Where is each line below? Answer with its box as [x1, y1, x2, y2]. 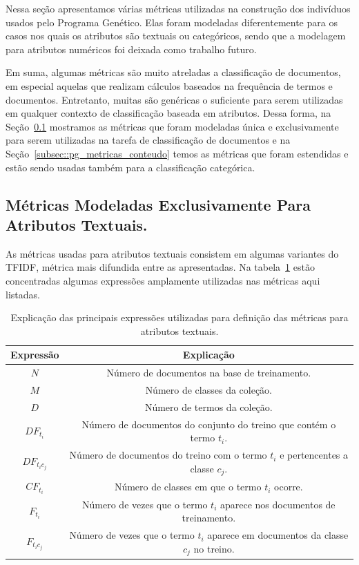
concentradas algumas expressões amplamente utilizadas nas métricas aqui [6, 273, 320, 287]
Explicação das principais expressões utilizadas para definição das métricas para [10, 310, 349, 325]
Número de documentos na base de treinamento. [106, 365, 311, 380]
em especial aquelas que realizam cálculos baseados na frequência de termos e [6, 78, 333, 93]
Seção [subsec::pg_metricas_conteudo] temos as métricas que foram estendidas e [6, 146, 349, 160]
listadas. [6, 287, 40, 301]
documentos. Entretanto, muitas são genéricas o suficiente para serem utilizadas [6, 92, 343, 106]
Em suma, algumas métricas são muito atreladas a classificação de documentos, [6, 65, 341, 79]
